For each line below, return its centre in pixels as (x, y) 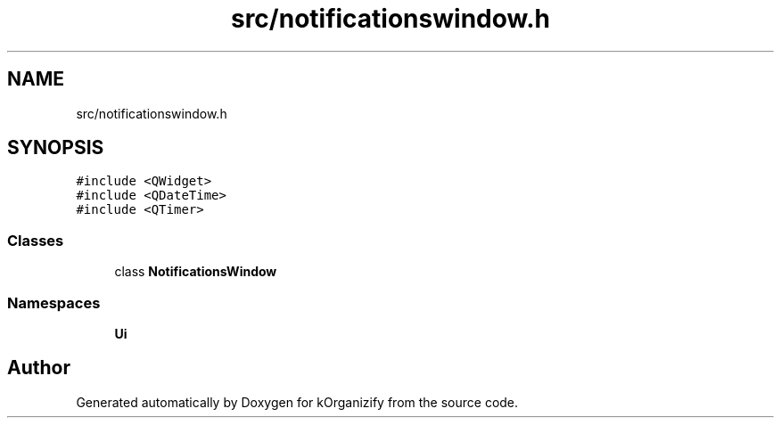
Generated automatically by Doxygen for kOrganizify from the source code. (297, 402)
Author (39, 368)
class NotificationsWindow (196, 272)
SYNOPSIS (56, 148)
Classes (36, 240)
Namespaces (54, 302)
